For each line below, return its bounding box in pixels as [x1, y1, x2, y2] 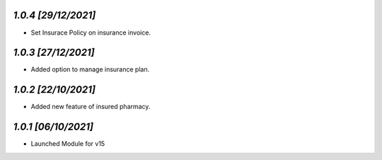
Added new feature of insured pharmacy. [30, 103, 151, 111]
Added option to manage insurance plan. [30, 65, 150, 74]
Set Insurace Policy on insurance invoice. [30, 28, 151, 37]
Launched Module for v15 [30, 139, 105, 148]
